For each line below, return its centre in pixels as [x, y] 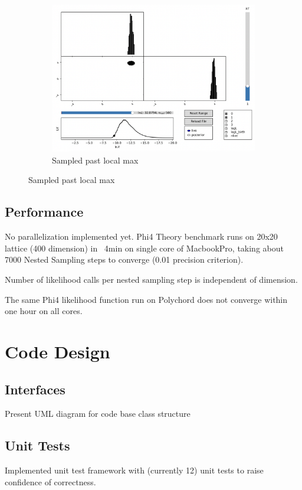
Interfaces [35, 389]
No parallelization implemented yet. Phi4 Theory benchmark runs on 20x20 [141, 236]
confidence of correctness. [50, 481]
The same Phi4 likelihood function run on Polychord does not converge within [146, 299]
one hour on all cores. [44, 311]
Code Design [58, 351]
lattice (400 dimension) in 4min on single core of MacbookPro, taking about [144, 248]
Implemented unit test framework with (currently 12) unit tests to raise [134, 470]
